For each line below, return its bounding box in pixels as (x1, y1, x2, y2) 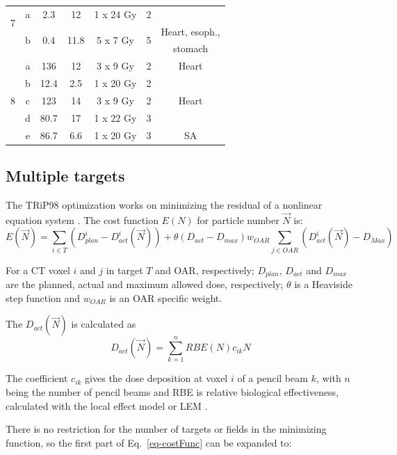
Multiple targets (6, 165, 125, 186)
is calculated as (71, 317, 136, 331)
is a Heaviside (294, 277, 353, 292)
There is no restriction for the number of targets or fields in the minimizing (6, 422, 327, 436)
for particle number (197, 212, 279, 227)
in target (106, 262, 143, 277)
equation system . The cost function (6, 212, 159, 227)
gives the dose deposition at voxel (85, 371, 228, 385)
